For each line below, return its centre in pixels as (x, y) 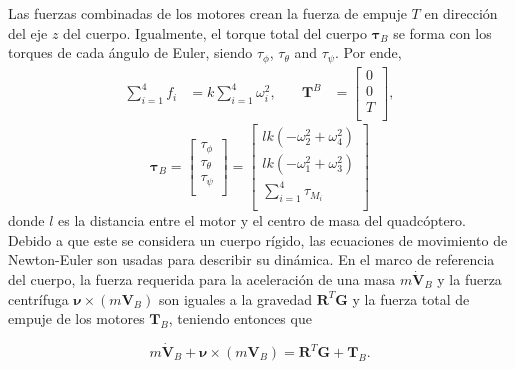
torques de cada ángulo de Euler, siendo (130, 52)
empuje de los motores (76, 318)
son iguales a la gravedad (235, 298)
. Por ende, (368, 52)
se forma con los (442, 32)
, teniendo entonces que (240, 318)
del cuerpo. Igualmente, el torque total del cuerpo (215, 32)
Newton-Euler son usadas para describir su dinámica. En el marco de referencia (251, 259)
